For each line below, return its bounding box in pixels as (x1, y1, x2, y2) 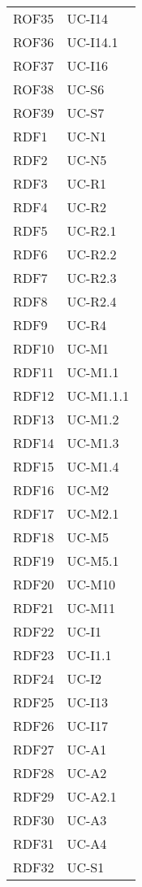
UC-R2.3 (67, 268, 117, 287)
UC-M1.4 (67, 457, 119, 476)
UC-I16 (67, 56, 109, 75)
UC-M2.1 (67, 504, 119, 523)
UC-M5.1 (67, 551, 119, 570)
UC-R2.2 (67, 245, 117, 263)
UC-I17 (67, 716, 109, 735)
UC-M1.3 (67, 433, 119, 452)
